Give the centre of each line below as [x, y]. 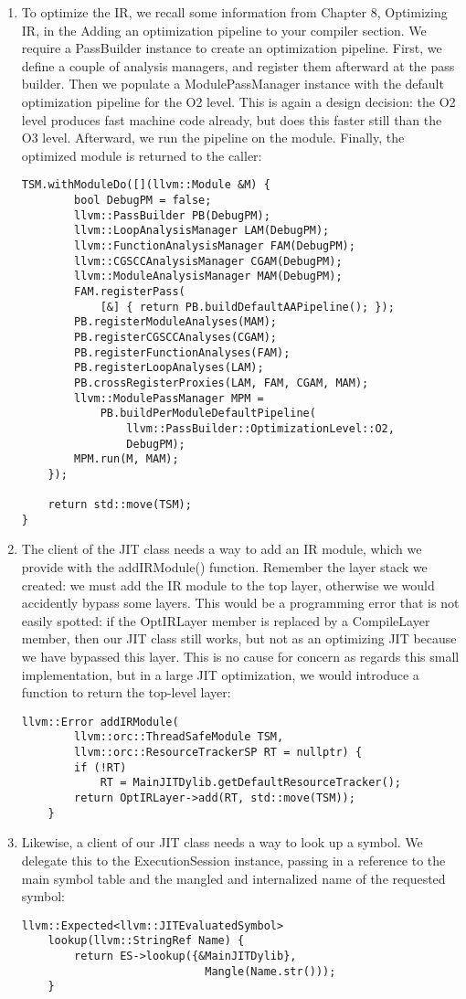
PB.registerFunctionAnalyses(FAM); [182, 352]
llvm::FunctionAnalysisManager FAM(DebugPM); [215, 245]
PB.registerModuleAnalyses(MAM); [175, 322]
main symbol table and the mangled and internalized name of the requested [233, 878]
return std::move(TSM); [120, 505]
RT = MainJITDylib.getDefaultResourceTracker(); [251, 783]
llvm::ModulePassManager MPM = [169, 398]
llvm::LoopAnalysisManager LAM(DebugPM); [202, 231]
